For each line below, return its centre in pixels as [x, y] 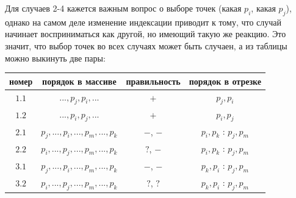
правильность [153, 81]
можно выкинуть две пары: [55, 58]
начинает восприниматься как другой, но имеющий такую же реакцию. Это [146, 34]
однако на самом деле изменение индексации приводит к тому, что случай [143, 22]
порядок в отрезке [225, 81]
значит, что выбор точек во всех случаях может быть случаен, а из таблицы [146, 45]
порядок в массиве [79, 81]
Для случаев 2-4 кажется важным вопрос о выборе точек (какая [123, 8]
